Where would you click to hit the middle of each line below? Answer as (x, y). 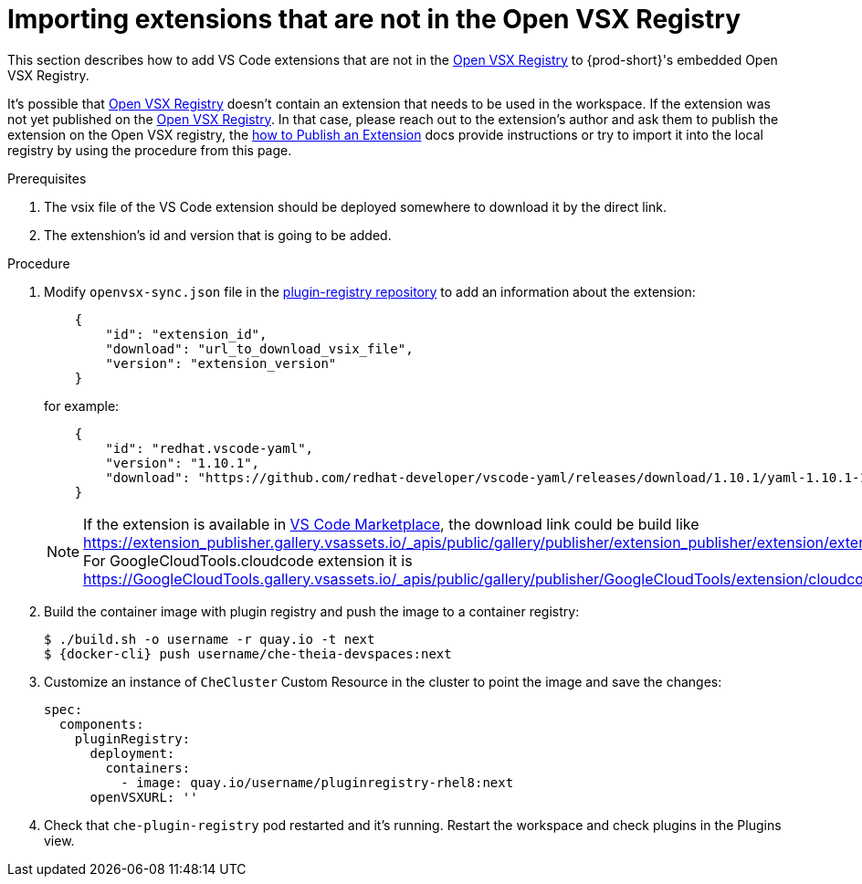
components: (101, 724)
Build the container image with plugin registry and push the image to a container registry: (312, 611)
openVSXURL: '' (144, 797)
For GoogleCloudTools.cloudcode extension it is (248, 560)
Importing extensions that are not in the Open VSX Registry (374, 19)
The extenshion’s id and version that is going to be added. (218, 235)
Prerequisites (47, 178)
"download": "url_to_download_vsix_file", (259, 348)
